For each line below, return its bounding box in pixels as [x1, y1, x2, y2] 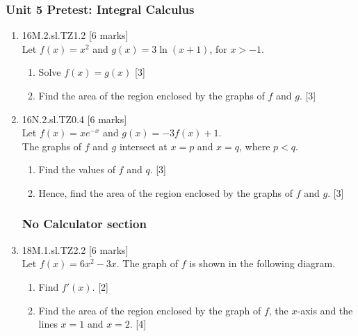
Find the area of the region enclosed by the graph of [38, 303, 261, 317]
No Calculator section [22, 215, 147, 232]
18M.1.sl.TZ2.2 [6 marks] [22, 242, 129, 257]
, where [239, 138, 270, 153]
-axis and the [297, 303, 353, 317]
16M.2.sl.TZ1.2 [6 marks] [22, 28, 129, 42]
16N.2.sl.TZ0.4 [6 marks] [22, 111, 127, 126]
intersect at [119, 138, 168, 153]
